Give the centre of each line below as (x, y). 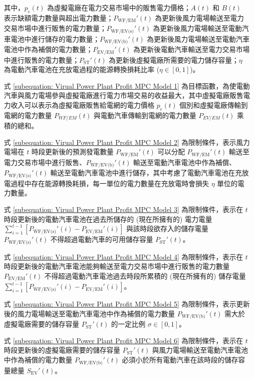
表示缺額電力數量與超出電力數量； (59, 17)
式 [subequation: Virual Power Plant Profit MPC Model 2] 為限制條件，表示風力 (127, 142)
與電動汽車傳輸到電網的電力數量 (145, 115)
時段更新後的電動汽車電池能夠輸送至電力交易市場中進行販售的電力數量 (117, 266)
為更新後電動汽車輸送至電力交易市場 (191, 49)
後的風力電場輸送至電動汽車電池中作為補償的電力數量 (89, 313)
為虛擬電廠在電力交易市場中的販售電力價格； (119, 7)
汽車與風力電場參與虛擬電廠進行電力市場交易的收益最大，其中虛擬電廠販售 (124, 95)
